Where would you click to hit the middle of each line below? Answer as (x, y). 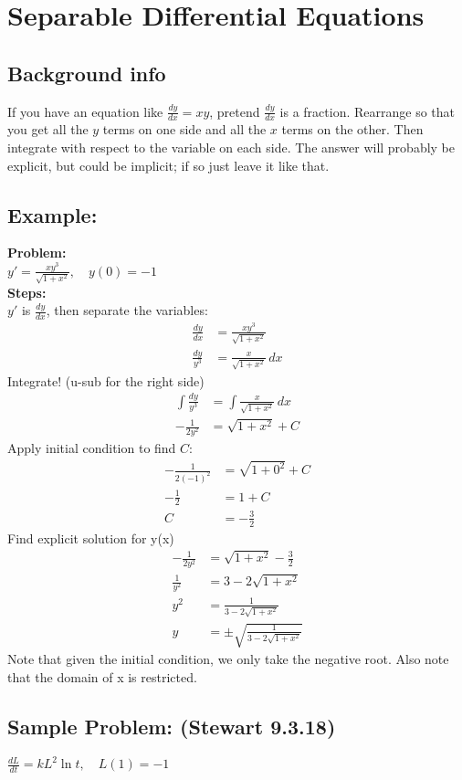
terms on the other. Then (352, 129)
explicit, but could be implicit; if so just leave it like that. (168, 165)
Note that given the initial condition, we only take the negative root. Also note (228, 659)
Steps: (27, 292)
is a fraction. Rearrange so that (367, 111)
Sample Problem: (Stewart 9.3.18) (172, 726)
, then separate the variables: (127, 310)
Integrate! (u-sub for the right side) (106, 380)
